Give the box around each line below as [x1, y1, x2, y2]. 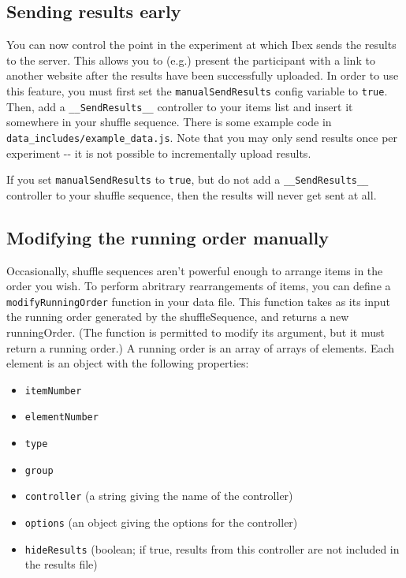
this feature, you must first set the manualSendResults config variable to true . [6, 82, 388, 99]
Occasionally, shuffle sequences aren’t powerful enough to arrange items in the [6, 262, 383, 278]
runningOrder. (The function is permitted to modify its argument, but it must [6, 324, 385, 341]
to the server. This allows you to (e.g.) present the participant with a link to [6, 51, 375, 68]
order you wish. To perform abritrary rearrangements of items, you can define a [6, 278, 391, 294]
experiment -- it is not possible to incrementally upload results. [6, 144, 311, 161]
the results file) [24, 556, 98, 572]
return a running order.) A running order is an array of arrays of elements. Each [6, 339, 395, 356]
